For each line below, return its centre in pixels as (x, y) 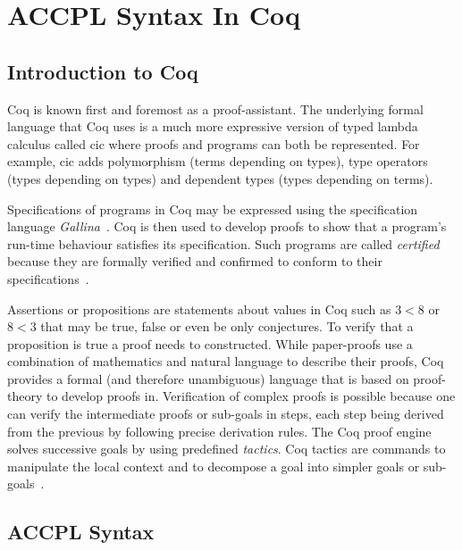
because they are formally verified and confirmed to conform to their (195, 261)
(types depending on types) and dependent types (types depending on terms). (220, 178)
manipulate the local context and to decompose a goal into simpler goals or (214, 466)
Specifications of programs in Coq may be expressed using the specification (213, 208)
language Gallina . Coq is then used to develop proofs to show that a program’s (227, 226)
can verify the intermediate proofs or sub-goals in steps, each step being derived (226, 414)
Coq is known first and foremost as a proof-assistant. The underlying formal (215, 108)
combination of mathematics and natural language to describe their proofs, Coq (226, 361)
